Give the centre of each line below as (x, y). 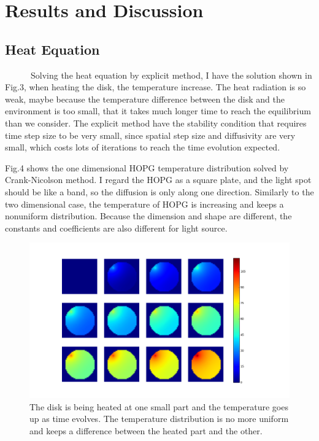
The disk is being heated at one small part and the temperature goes (159, 406)
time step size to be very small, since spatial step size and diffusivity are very (150, 135)
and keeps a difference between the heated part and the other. (146, 431)
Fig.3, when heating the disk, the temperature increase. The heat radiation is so (156, 87)
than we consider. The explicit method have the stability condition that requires (156, 123)
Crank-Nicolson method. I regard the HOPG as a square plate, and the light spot (158, 180)
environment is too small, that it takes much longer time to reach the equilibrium (158, 111)
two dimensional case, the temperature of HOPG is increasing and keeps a (144, 204)
